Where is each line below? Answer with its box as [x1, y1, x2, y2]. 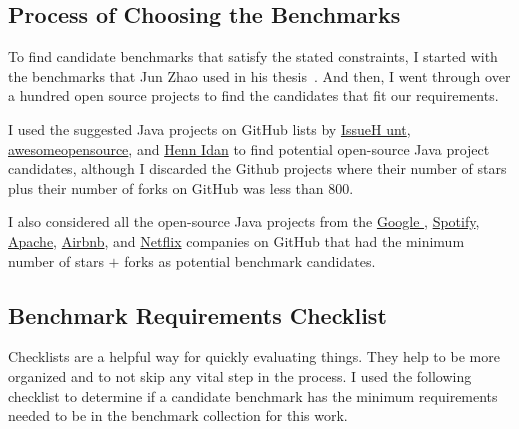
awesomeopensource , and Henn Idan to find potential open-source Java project [8, 138, 490, 159]
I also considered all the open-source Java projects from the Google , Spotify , [8, 211, 480, 232]
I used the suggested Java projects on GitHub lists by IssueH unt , [8, 118, 411, 139]
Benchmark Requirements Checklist [8, 299, 387, 330]
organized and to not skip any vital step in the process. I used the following [8, 365, 472, 386]
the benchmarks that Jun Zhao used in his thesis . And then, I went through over [8, 65, 511, 86]
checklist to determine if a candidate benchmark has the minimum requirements [8, 385, 498, 406]
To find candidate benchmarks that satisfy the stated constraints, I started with [8, 46, 498, 67]
